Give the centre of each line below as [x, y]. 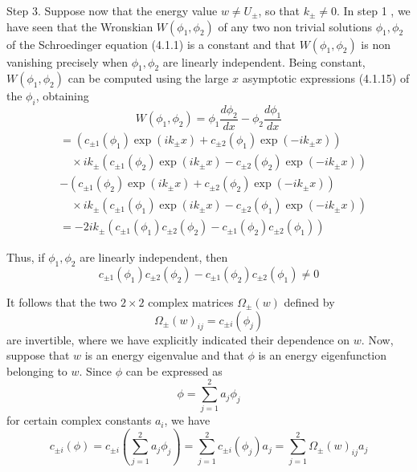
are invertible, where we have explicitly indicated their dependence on [178, 339]
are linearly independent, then [154, 257]
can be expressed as [174, 370]
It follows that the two [62, 301]
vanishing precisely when [67, 61]
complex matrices [191, 301]
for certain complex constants [79, 420]
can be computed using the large [148, 78]
